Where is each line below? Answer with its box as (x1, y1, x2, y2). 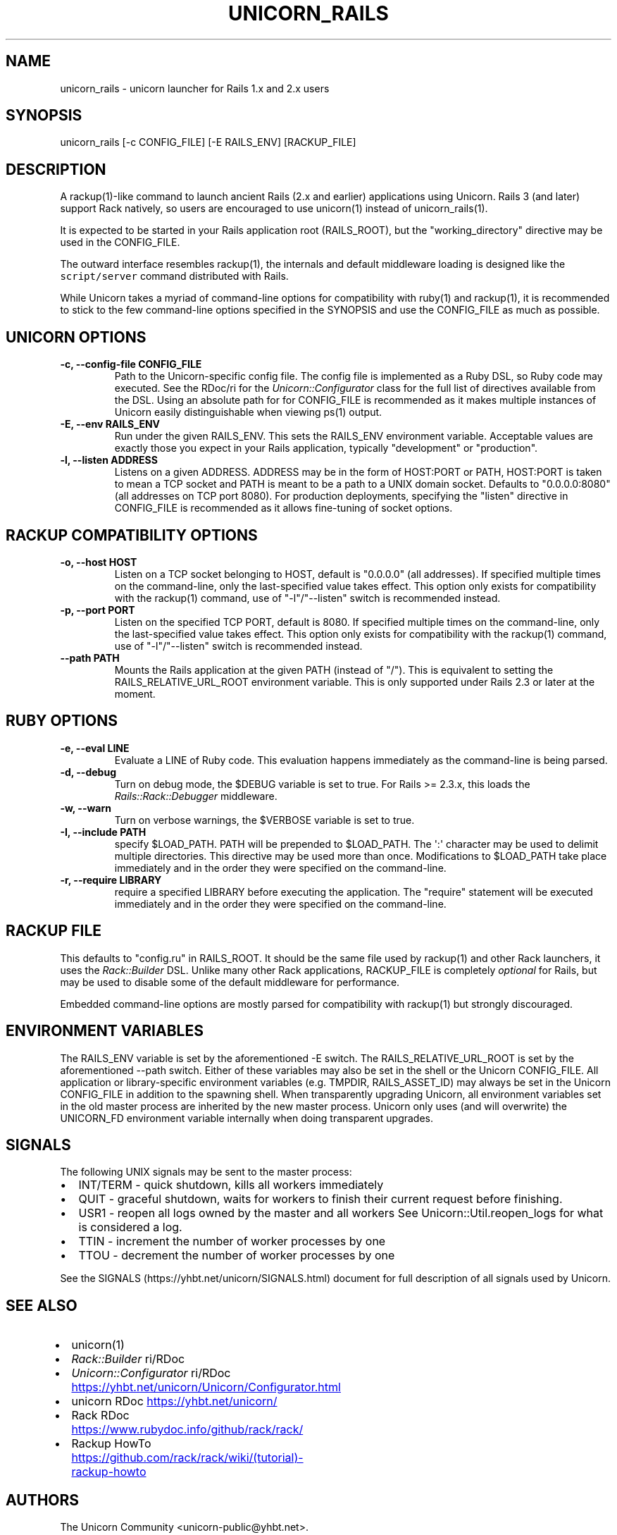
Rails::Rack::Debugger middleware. (114, 789, 278, 802)
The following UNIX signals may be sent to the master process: (60, 1166, 352, 1178)
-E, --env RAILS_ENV (60, 418, 161, 431)
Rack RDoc (71, 1408, 130, 1423)
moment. (114, 687, 156, 700)
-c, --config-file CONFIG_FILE (60, 358, 202, 371)
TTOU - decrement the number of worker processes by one (78, 1248, 395, 1263)
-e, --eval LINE (60, 741, 130, 754)
